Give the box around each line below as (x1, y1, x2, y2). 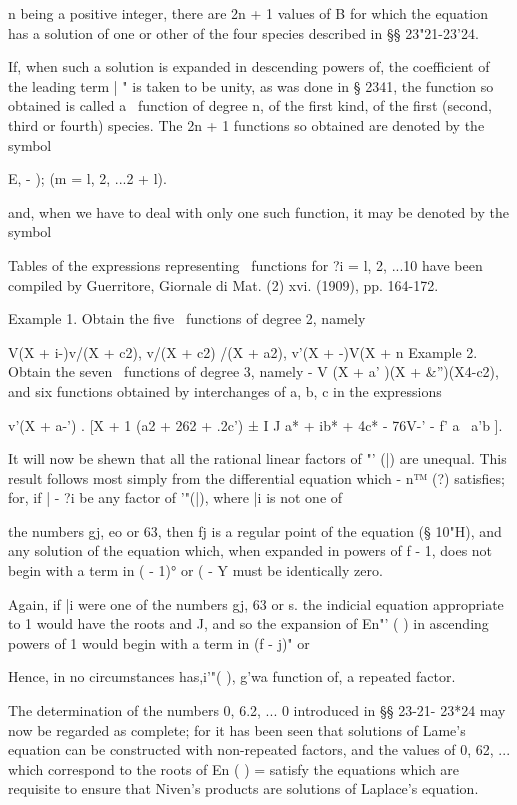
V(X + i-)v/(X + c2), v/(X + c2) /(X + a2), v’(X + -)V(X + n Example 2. (8, 341, 478, 362)
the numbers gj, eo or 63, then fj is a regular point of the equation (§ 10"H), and (8, 520, 502, 541)
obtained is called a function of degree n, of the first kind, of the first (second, (8, 95, 492, 116)
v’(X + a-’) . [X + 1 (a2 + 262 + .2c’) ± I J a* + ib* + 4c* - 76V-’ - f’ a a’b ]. (8, 414, 503, 435)
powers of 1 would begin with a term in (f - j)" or (8, 632, 310, 653)
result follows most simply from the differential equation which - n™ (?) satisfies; (8, 467, 505, 488)
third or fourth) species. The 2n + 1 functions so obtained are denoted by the (8, 114, 485, 135)
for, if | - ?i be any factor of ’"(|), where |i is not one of (8, 487, 343, 508)
